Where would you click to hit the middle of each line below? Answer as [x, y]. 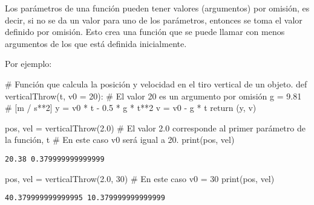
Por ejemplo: [28, 64]
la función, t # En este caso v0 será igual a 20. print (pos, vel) [120, 140]
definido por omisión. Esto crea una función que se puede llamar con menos [145, 32]
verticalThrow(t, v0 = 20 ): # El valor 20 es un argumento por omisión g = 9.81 [153, 96]
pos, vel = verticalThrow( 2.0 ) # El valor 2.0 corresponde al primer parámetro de [155, 128]
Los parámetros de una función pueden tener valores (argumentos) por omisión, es [157, 8]
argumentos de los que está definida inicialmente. [96, 43]
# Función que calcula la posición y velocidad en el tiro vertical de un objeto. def [156, 84]
